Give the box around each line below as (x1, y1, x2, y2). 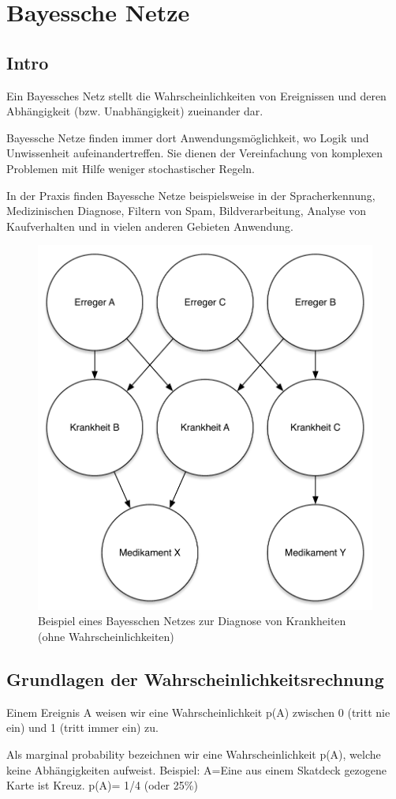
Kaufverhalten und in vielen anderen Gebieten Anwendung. (6, 217, 293, 234)
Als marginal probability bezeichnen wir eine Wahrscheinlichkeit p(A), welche (6, 745, 381, 762)
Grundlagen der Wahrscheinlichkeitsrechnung (6, 666, 384, 691)
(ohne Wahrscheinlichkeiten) (38, 628, 174, 644)
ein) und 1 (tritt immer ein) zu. (6, 719, 159, 736)
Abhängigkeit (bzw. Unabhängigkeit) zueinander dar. (6, 103, 263, 119)
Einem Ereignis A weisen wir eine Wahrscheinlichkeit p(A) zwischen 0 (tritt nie (6, 703, 390, 720)
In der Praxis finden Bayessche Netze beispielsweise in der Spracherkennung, (6, 187, 375, 203)
